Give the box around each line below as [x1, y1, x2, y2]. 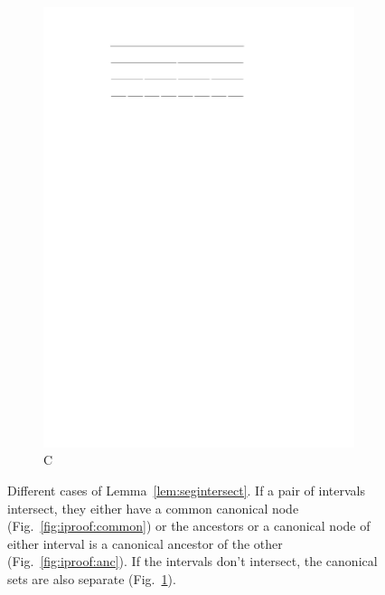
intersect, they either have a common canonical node [7, 498, 299, 517]
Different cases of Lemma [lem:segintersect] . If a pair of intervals [7, 480, 365, 499]
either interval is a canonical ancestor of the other [7, 534, 283, 552]
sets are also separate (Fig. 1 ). [7, 569, 176, 588]
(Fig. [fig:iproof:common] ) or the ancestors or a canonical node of [7, 516, 371, 535]
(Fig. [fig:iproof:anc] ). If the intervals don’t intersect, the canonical [7, 552, 378, 571]
